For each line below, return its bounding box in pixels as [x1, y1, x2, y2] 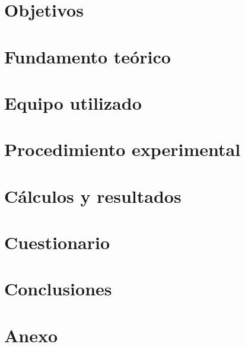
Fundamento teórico [4, 44, 171, 68]
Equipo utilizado [4, 90, 142, 114]
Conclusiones [4, 276, 112, 301]
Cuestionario [4, 230, 110, 254]
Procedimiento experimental [4, 137, 241, 161]
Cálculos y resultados [4, 183, 182, 208]
